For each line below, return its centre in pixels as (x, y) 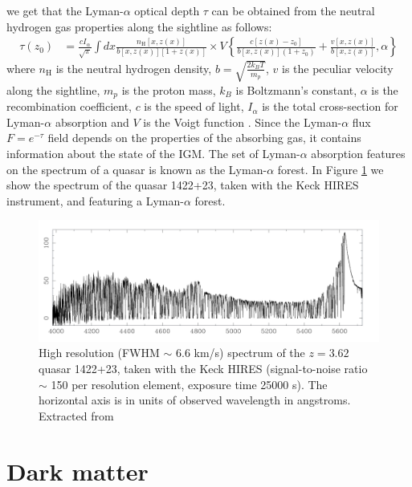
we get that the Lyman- (65, 10)
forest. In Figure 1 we (330, 169)
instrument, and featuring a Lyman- (95, 200)
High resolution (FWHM (99, 353)
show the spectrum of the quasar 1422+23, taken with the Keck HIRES (183, 185)
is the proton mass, (169, 89)
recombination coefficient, (69, 106)
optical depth (167, 10)
